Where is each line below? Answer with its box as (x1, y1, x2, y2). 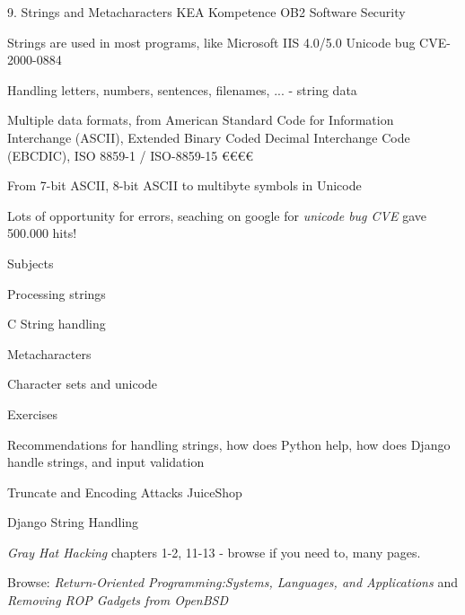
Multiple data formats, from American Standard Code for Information (7, 110, 394, 129)
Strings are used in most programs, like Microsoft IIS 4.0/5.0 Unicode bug (7, 32, 416, 51)
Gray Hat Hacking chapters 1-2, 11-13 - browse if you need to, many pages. (7, 542, 421, 561)
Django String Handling (7, 513, 139, 532)
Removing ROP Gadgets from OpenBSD (7, 591, 228, 610)
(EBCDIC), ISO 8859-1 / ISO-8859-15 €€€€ (7, 145, 254, 164)
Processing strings (7, 284, 106, 303)
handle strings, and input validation (7, 452, 205, 471)
